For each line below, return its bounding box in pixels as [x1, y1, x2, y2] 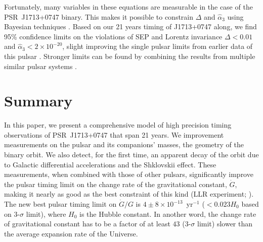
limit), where [26, 208, 66, 219]
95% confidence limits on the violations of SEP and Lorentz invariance [4, 31, 223, 41]
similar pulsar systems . [4, 60, 77, 71]
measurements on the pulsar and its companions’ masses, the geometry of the [4, 139, 244, 150]
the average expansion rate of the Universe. [4, 228, 138, 238]
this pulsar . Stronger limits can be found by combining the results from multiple [4, 50, 255, 61]
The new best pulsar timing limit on [4, 199, 117, 209]
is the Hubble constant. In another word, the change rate [79, 208, 256, 219]
